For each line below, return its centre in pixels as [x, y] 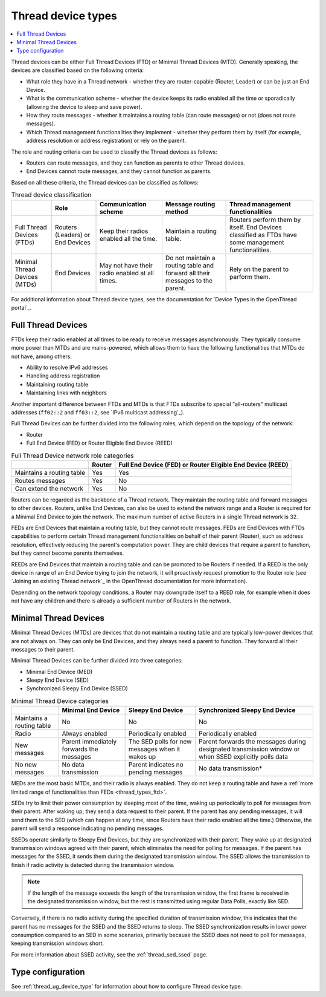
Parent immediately [89, 742]
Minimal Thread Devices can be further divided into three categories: [97, 661]
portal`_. [21, 307]
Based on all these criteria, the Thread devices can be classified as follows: [105, 182]
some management [257, 242]
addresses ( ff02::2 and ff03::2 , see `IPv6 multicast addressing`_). [98, 412]
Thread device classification [51, 195]
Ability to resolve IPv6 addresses [67, 368]
